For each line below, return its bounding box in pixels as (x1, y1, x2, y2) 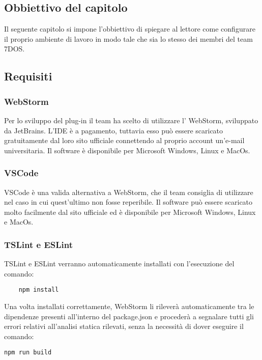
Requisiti (4, 68, 52, 84)
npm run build (4, 349, 52, 356)
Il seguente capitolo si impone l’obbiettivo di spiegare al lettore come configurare (4, 23, 255, 34)
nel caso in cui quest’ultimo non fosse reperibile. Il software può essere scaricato (4, 197, 253, 207)
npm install (18, 286, 59, 294)
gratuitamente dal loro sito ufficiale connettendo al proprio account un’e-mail (4, 135, 245, 146)
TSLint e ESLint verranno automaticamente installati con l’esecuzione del (4, 258, 235, 269)
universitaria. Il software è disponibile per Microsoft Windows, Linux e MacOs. (4, 145, 250, 155)
